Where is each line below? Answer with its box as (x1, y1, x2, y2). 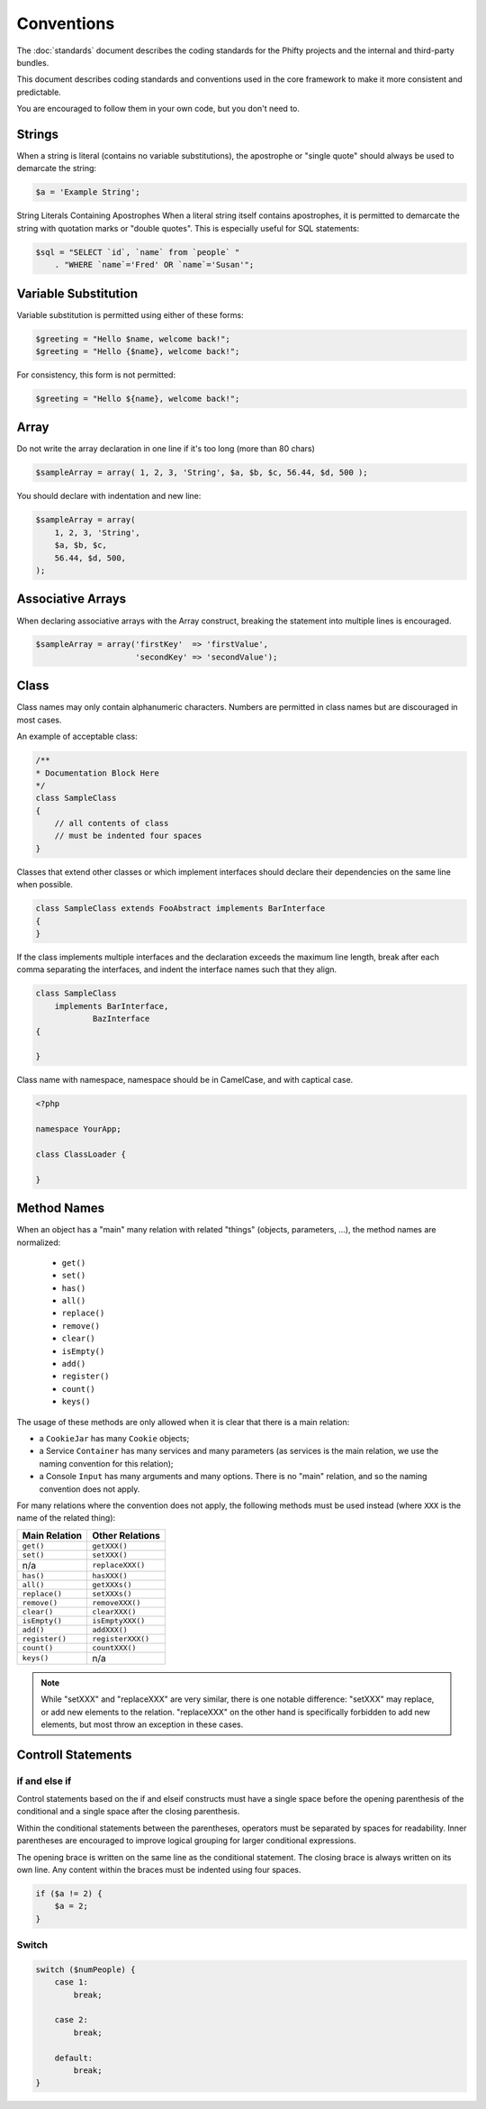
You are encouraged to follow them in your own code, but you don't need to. (16, 104, 301, 114)
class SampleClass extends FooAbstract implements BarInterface (35, 904, 326, 914)
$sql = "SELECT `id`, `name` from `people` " (35, 247, 240, 257)
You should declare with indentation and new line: (16, 491, 202, 502)
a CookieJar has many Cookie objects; (39, 1433, 190, 1443)
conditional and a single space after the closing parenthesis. (16, 1806, 240, 1817)
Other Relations (91, 1529, 161, 1541)
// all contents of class (54, 818, 169, 829)
